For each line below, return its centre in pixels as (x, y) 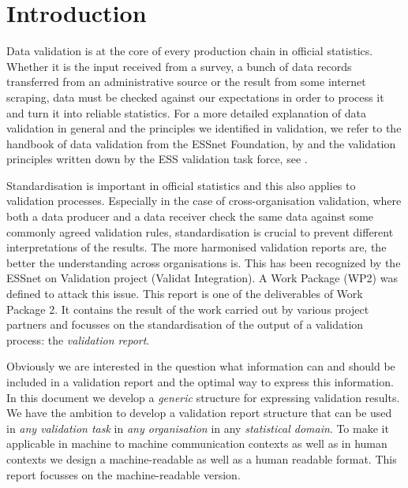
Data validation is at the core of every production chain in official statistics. (190, 51)
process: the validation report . (78, 339)
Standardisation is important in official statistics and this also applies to (181, 185)
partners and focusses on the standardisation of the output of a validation (185, 324)
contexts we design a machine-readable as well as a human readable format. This (202, 458)
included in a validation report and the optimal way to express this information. (200, 382)
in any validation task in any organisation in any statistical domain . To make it (198, 428)
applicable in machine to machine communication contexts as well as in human (197, 443)
